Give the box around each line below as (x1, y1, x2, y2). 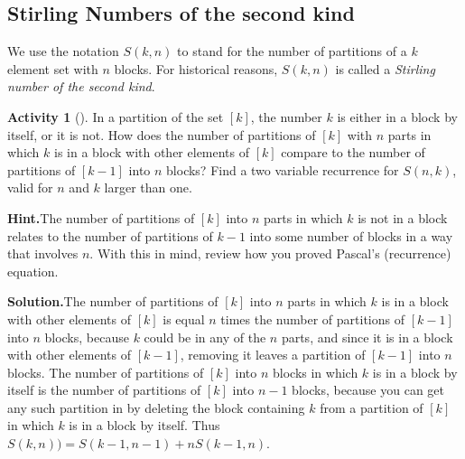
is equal (163, 309, 205, 328)
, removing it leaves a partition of (180, 345, 366, 364)
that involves (7, 244, 79, 263)
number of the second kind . (7, 77, 155, 96)
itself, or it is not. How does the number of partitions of (7, 125, 316, 144)
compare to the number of (281, 143, 425, 162)
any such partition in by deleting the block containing (7, 398, 305, 417)
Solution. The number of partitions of (7, 292, 219, 311)
